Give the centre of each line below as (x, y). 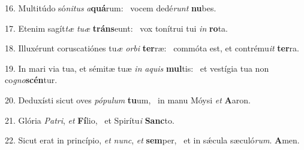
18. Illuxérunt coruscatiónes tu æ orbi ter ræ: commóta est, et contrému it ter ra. (152, 48)
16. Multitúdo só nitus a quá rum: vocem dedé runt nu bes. (111, 8)
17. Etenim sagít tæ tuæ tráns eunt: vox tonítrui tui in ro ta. (116, 28)
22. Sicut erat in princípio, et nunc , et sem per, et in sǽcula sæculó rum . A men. (152, 140)
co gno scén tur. (31, 80)
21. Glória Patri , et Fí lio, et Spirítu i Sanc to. (90, 120)
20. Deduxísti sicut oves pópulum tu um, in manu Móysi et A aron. (128, 100)
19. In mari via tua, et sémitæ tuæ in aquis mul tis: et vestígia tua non (137, 68)
